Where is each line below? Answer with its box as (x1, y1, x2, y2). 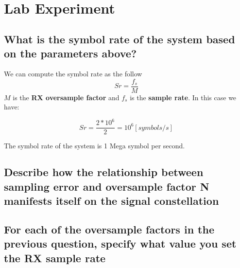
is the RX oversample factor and (13, 92, 120, 102)
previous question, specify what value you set (4, 236, 237, 251)
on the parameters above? (4, 46, 137, 61)
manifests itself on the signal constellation (4, 193, 219, 208)
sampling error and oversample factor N (4, 179, 209, 194)
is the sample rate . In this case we (130, 92, 237, 102)
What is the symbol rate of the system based (4, 31, 235, 46)
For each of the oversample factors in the (4, 221, 214, 236)
